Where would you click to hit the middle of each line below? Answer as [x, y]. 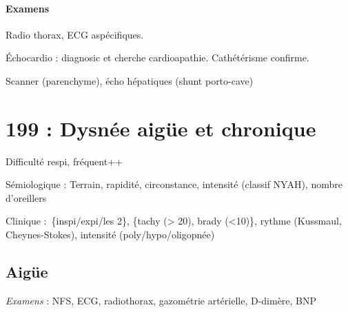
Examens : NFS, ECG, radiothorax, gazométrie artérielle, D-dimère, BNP [161, 300]
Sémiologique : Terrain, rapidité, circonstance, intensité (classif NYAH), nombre [174, 184]
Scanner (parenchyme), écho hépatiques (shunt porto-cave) [130, 80]
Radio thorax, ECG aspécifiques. [75, 34]
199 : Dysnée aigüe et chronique [161, 128]
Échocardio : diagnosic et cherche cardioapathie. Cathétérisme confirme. [157, 58]
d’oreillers [26, 197]
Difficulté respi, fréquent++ [64, 161]
